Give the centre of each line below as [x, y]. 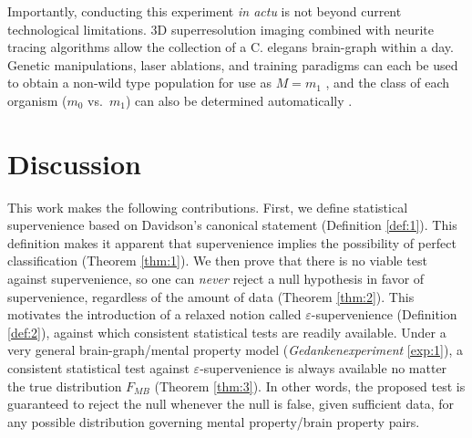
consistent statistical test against [98, 368]
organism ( [37, 100]
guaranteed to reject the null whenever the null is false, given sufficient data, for [231, 404]
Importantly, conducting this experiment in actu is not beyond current [205, 11]
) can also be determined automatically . [239, 100]
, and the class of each [387, 83]
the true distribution [65, 386]
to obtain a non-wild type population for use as [139, 83]
